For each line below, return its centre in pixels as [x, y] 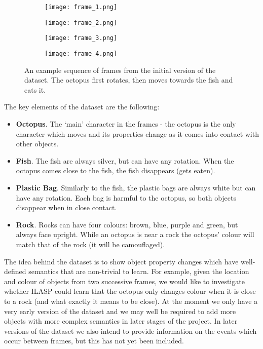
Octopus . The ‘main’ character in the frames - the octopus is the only [126, 124]
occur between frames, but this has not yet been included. [94, 341]
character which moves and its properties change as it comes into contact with [137, 133]
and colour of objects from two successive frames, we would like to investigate [124, 281]
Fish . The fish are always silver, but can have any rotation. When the [125, 160]
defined [15, 271]
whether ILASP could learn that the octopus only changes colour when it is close [130, 291]
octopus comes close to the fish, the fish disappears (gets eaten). [116, 170]
